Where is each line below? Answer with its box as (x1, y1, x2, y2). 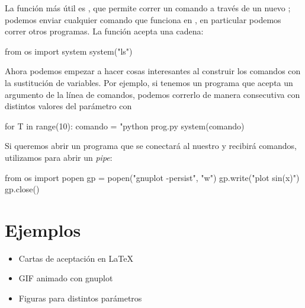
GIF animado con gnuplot (18, 272, 113, 284)
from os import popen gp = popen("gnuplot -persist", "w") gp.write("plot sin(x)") (5, 171, 300, 183)
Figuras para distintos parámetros (18, 292, 142, 304)
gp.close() (5, 183, 40, 195)
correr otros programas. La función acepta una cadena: (5, 25, 204, 37)
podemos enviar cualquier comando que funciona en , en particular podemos (5, 13, 281, 26)
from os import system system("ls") (5, 45, 133, 57)
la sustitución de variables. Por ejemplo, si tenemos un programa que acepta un (5, 76, 293, 88)
